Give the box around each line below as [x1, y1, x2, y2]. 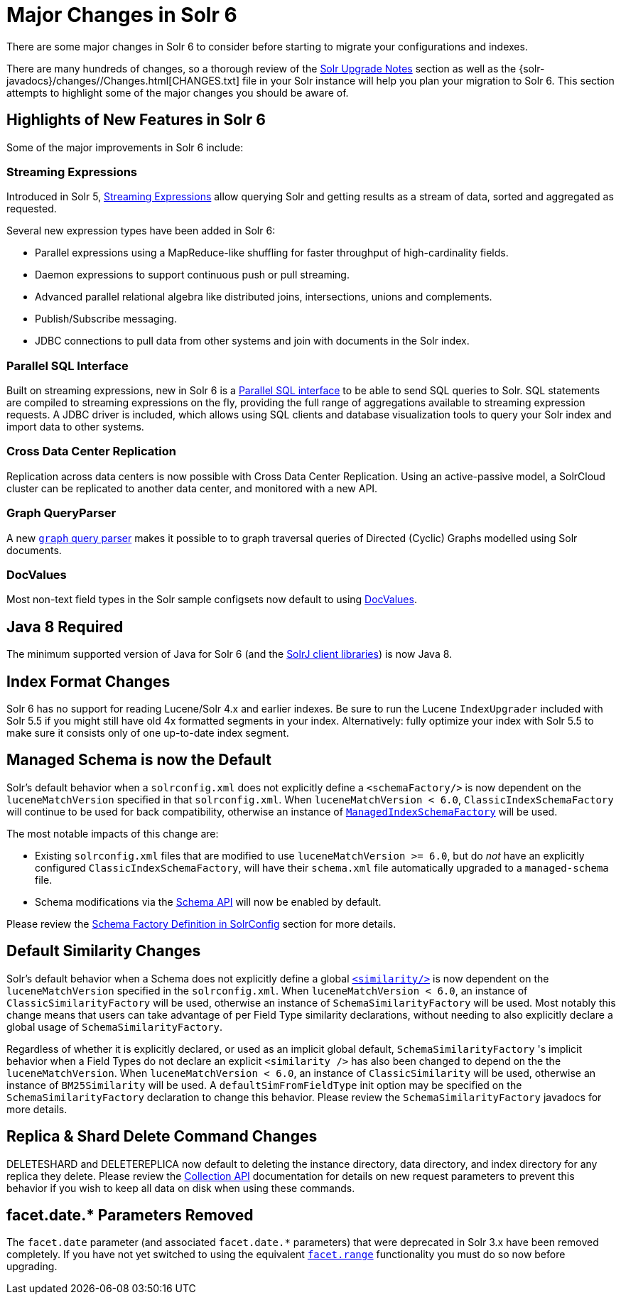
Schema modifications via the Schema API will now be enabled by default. [35, 895, 382, 908]
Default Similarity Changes [6, 942, 201, 960]
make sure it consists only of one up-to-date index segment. [6, 727, 289, 740]
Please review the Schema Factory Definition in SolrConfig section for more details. [6, 917, 396, 930]
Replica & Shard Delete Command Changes [6, 1127, 318, 1146]
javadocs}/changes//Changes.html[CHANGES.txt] [6, 74, 240, 87]
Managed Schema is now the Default [6, 751, 271, 769]
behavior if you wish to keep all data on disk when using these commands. [6, 1181, 355, 1194]
